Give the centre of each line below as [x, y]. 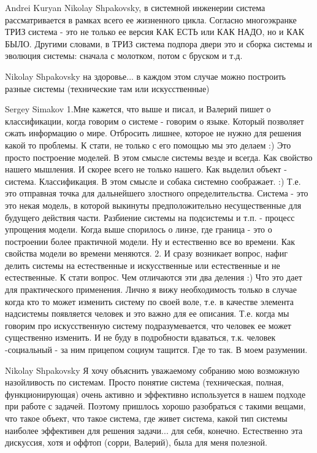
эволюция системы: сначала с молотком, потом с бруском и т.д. [124, 56]
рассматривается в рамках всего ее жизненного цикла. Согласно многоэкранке [151, 19]
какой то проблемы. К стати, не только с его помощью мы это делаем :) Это [148, 145]
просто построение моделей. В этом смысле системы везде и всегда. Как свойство [159, 157]
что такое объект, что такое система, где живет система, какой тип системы [146, 418]
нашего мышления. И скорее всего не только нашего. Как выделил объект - [146, 169]
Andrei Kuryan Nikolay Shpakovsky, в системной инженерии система [135, 7]
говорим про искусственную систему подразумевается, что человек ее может [148, 325]
